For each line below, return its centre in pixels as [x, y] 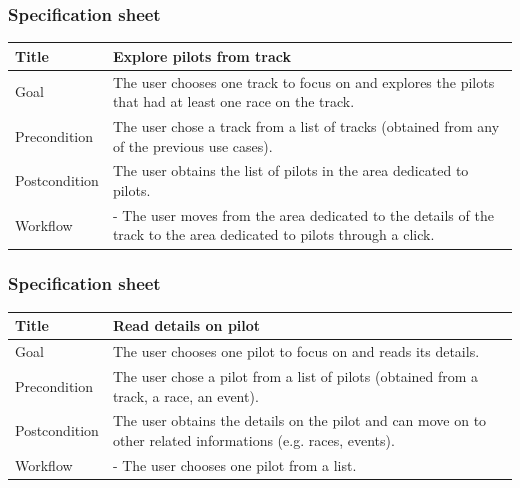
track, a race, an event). [185, 395]
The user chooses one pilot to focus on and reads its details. [296, 351]
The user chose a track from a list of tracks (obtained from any [306, 126]
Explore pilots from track [202, 55]
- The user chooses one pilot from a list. [234, 464]
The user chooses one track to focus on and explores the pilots [303, 81]
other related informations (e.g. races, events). [253, 440]
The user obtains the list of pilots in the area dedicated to [290, 170]
